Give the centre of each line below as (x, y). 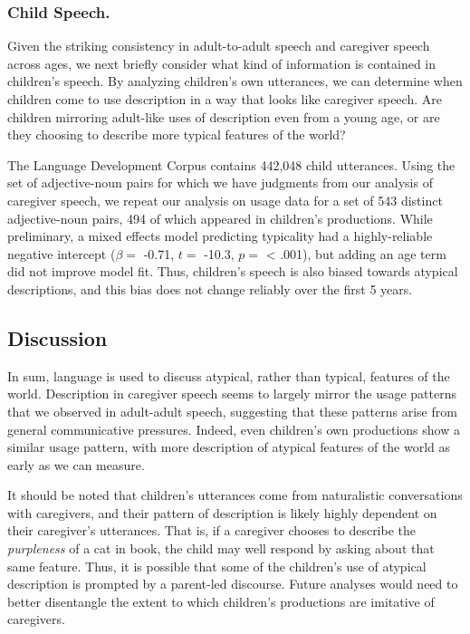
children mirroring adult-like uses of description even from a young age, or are (224, 116)
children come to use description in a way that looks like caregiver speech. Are (225, 99)
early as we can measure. (76, 464)
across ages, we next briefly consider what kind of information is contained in (222, 63)
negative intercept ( (62, 253)
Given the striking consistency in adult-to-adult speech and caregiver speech (219, 46)
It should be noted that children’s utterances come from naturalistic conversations (235, 495)
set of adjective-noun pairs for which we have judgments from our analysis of (220, 183)
